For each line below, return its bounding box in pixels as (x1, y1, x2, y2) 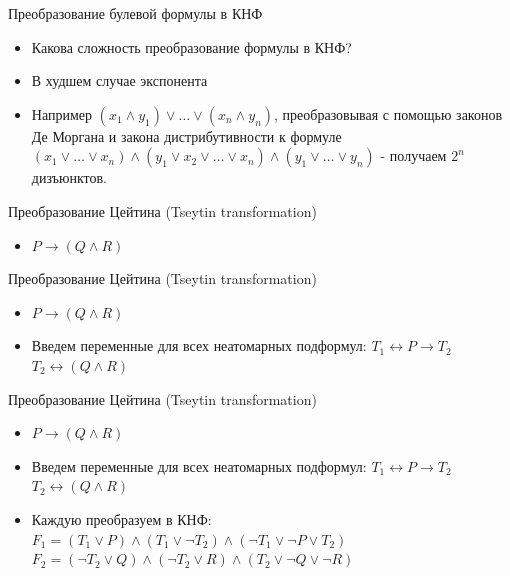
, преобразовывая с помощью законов (274, 103, 503, 124)
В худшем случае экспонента (31, 70, 208, 91)
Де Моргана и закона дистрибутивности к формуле (31, 125, 342, 146)
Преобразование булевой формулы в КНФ (8, 3, 263, 23)
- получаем (380, 145, 447, 166)
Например (31, 103, 92, 124)
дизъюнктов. (31, 167, 107, 188)
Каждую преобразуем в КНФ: (31, 508, 212, 529)
